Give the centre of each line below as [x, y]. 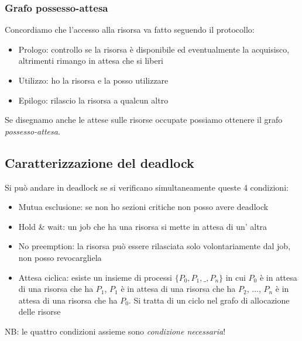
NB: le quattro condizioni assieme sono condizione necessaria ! [115, 331]
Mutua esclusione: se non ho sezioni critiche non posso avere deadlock [143, 207]
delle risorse [40, 311]
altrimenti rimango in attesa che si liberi [91, 61]
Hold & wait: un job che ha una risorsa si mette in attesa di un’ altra [143, 226]
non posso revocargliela [60, 257]
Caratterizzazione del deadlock [99, 162]
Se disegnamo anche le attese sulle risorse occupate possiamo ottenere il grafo [144, 120]
